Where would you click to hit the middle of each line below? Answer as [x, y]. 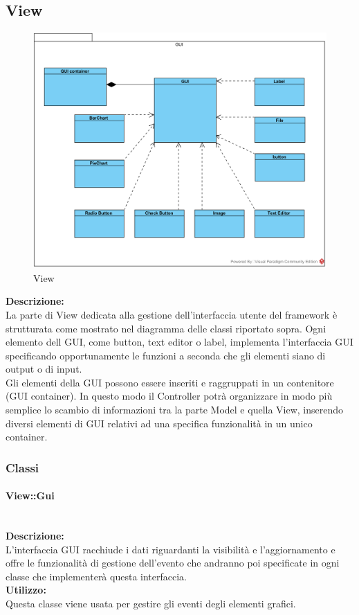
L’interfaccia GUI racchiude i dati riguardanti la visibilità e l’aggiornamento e [171, 549]
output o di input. [44, 369]
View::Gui [30, 496]
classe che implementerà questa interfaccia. [96, 576]
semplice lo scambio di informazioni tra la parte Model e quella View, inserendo [175, 410]
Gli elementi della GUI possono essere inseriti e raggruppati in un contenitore [170, 382]
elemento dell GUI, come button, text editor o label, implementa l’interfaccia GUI [179, 342]
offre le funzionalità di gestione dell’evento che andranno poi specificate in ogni [173, 563]
